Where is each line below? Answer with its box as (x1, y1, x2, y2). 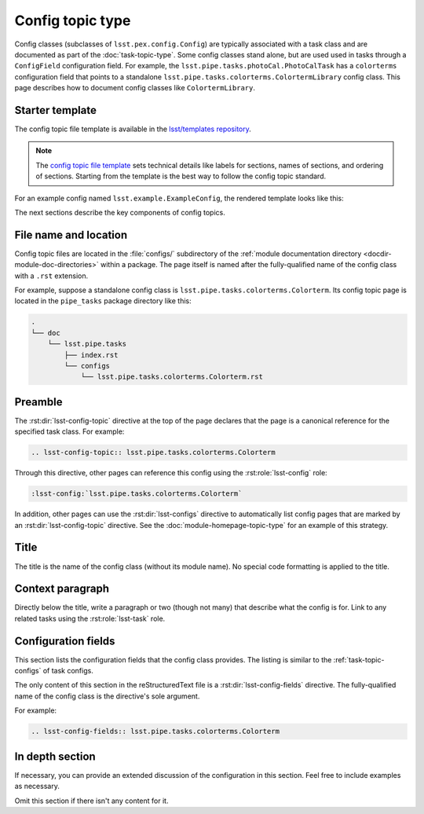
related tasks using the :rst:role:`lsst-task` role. (14, 614, 166, 623)
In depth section (14, 750, 96, 763)
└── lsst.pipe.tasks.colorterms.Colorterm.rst (80, 372, 263, 381)
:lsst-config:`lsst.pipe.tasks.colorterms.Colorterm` (31, 489, 243, 498)
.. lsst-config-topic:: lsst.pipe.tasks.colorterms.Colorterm (31, 448, 276, 457)
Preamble (14, 395, 63, 409)
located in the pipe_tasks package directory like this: (14, 296, 192, 306)
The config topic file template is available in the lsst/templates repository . (14, 124, 251, 134)
